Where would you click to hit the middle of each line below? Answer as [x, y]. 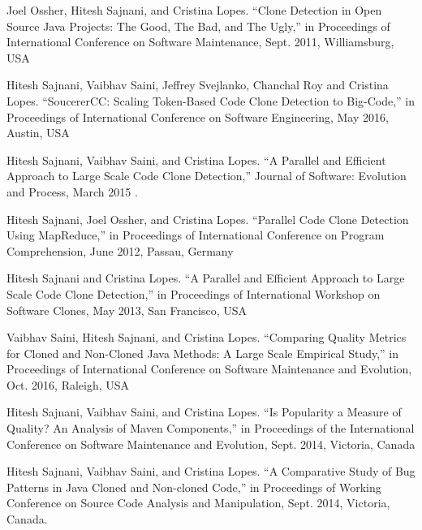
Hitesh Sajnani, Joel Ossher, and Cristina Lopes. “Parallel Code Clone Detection [208, 219]
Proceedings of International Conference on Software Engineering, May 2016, [198, 116]
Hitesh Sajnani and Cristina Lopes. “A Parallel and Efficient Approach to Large [206, 278]
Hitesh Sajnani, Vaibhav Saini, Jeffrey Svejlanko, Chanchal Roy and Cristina [198, 85]
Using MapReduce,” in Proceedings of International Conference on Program [196, 235]
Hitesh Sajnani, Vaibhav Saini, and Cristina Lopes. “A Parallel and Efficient [196, 159]
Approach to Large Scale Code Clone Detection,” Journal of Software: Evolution [207, 176]
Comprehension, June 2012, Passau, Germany [120, 250]
